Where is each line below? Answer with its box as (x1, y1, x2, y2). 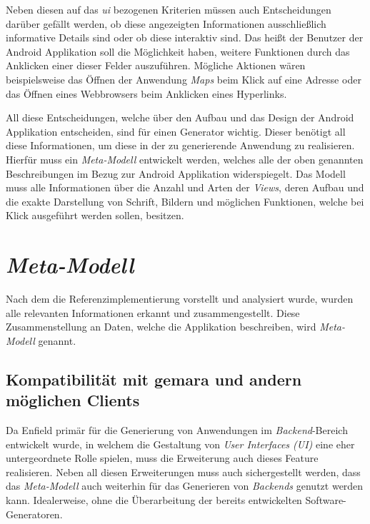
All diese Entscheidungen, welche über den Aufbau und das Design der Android (6, 110, 354, 125)
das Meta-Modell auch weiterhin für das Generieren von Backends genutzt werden (6, 478, 364, 493)
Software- (305, 492, 346, 507)
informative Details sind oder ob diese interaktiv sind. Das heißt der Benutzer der (6, 30, 364, 45)
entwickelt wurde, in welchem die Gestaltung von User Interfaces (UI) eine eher (6, 436, 355, 451)
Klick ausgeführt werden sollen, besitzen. (6, 208, 184, 223)
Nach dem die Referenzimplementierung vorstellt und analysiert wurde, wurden (6, 291, 354, 306)
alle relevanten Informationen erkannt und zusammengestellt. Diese (6, 305, 300, 320)
